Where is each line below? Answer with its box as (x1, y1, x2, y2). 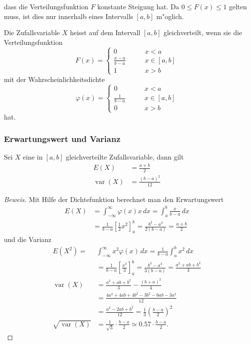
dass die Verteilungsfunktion (4, 1, 88, 11)
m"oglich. (156, 11, 184, 21)
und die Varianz (4, 234, 52, 244)
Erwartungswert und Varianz (4, 132, 121, 144)
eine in (22, 152, 43, 162)
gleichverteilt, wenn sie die (163, 27, 242, 38)
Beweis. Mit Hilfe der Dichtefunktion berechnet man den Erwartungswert (4, 194, 224, 204)
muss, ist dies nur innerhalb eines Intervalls (4, 11, 133, 21)
